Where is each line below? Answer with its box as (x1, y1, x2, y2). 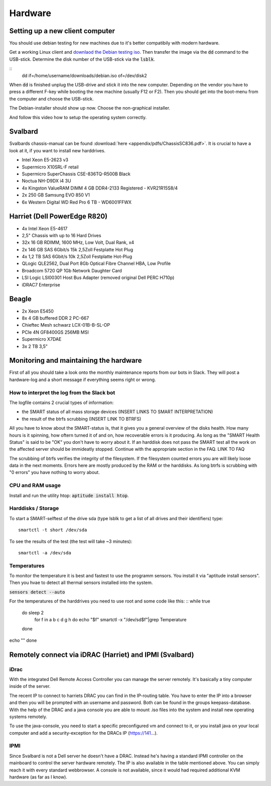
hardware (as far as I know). (9, 774, 68, 780)
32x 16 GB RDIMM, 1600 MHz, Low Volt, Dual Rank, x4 (22, 239, 134, 246)
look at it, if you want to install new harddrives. (9, 147, 105, 153)
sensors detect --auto (9, 589, 65, 595)
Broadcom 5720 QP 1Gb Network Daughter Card (22, 267, 122, 273)
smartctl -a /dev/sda (18, 550, 71, 555)
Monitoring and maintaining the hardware (9, 356, 142, 365)
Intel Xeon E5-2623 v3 (22, 157, 69, 163)
